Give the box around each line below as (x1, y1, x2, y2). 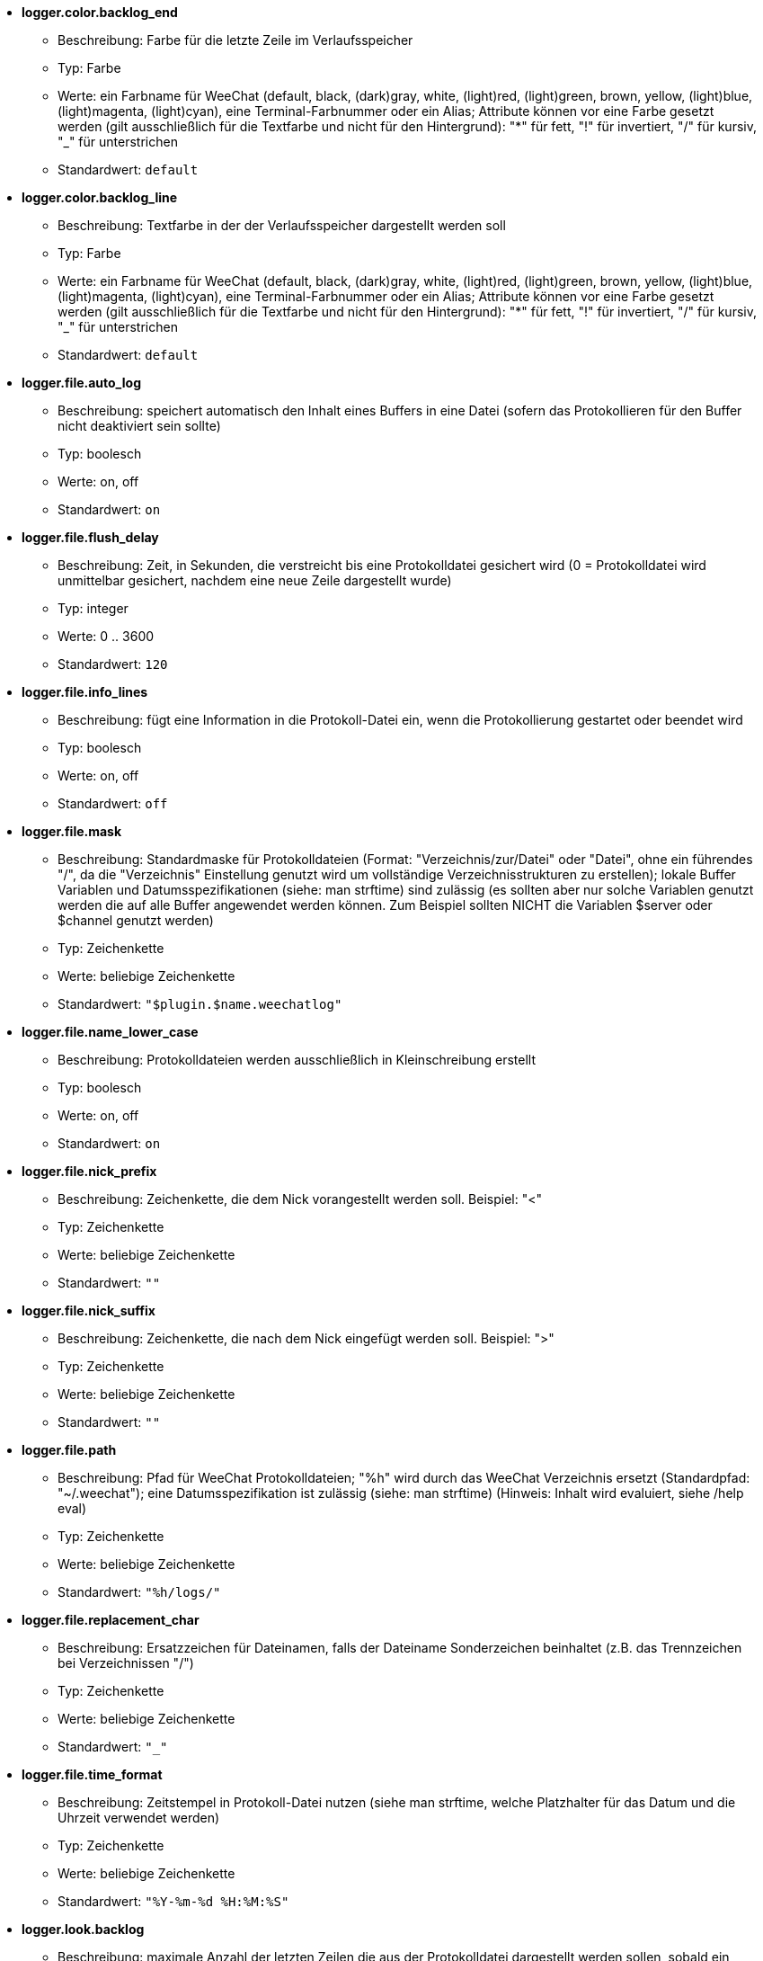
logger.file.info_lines (22, 684, 148, 700)
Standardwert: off (58, 796, 168, 811)
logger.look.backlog (22, 1921, 145, 1937)
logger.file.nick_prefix (22, 1163, 157, 1179)
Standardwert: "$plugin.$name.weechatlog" (58, 996, 342, 1012)
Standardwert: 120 (58, 656, 168, 672)
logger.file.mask (22, 824, 122, 839)
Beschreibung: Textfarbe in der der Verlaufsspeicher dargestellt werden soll (58, 218, 506, 233)
